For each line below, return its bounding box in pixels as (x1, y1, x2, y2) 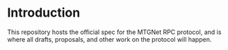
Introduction (7, 5, 81, 21)
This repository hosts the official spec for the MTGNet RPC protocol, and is (7, 28, 222, 36)
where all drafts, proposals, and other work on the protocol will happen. (7, 35, 212, 43)
